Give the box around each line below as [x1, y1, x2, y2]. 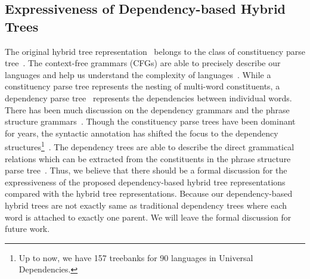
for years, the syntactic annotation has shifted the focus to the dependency [5, 126, 278, 139]
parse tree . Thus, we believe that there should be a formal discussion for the [5, 164, 287, 176]
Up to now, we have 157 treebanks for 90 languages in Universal [18, 251, 253, 263]
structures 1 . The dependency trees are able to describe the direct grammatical [5, 139, 294, 153]
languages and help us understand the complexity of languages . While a [5, 68, 271, 80]
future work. [5, 222, 50, 235]
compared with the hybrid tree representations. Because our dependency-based [5, 187, 293, 200]
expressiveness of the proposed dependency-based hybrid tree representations [5, 175, 286, 188]
